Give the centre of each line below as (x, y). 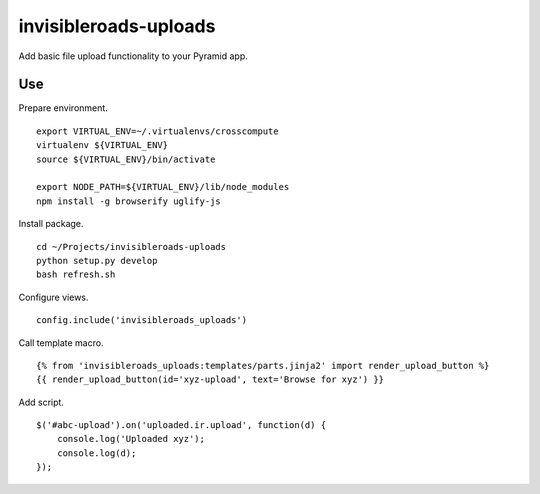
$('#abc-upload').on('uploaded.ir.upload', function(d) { (181, 425)
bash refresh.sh (76, 274)
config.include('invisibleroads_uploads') (142, 320)
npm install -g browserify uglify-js (129, 201)
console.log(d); (96, 453)
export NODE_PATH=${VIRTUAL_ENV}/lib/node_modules (163, 187)
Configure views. (53, 297)
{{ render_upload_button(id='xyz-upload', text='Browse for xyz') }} (210, 379)
